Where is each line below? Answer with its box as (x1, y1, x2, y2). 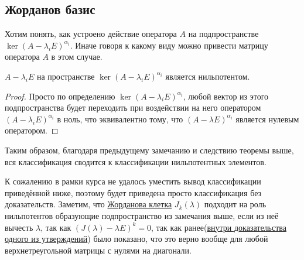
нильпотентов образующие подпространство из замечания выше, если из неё (5, 209, 279, 221)
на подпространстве (188, 28, 259, 40)
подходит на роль (204, 198, 267, 210)
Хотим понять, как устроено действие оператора (5, 28, 177, 40)
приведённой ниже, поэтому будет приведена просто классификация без (5, 186, 262, 199)
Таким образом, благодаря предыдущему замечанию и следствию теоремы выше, (5, 143, 294, 156)
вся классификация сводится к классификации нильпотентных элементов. (5, 155, 267, 167)
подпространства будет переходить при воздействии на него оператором (5, 101, 261, 114)
